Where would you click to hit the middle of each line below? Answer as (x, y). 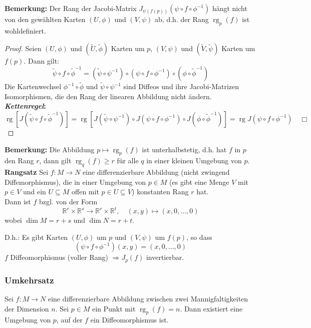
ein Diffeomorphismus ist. (129, 320)
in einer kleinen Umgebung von (194, 160)
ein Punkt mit (114, 308)
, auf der (69, 320)
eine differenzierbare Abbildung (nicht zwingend (156, 172)
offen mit (85, 192)
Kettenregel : (25, 106)
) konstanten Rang (160, 192)
